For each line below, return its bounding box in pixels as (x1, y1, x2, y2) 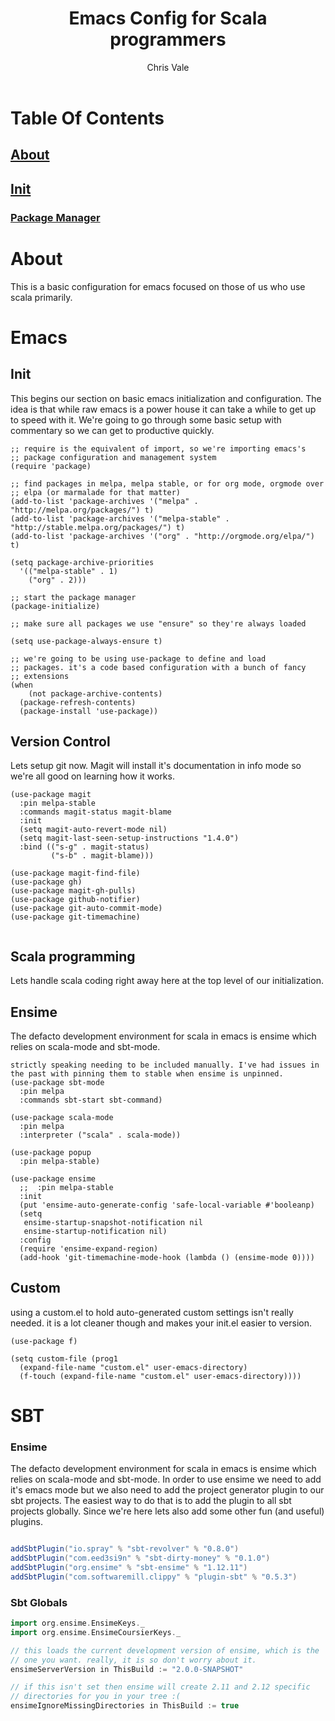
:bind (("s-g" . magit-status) (19, 842, 150, 852)
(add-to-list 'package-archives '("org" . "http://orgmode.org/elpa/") (10, 531, 315, 541)
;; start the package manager (10, 592, 137, 602)
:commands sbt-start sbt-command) (19, 1095, 163, 1106)
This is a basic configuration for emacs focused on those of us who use (10, 280, 306, 292)
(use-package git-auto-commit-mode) (10, 903, 163, 914)
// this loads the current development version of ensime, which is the (10, 1645, 320, 1656)
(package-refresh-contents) (19, 697, 137, 707)
